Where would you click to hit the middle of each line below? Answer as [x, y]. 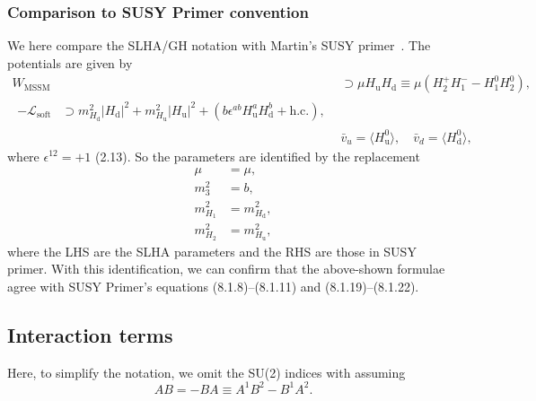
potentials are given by [70, 62]
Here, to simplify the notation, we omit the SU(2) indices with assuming [206, 372]
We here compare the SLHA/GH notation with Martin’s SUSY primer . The [219, 45]
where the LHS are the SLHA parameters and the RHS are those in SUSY [212, 251]
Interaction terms [90, 334]
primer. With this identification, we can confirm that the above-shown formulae [226, 269]
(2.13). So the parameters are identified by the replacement [257, 156]
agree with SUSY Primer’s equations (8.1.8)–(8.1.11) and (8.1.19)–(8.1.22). [213, 286]
